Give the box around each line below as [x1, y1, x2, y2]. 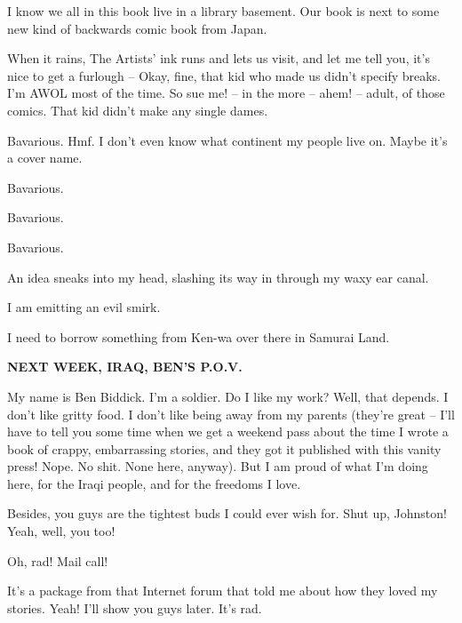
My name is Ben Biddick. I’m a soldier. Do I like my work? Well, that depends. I [7, 387, 449, 405]
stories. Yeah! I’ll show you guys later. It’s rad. [7, 598, 262, 617]
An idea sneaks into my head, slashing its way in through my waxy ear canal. [7, 268, 429, 286]
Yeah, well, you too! [7, 522, 115, 540]
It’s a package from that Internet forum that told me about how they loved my [7, 581, 438, 600]
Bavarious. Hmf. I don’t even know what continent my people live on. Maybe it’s [7, 131, 448, 149]
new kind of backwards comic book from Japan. [7, 19, 267, 37]
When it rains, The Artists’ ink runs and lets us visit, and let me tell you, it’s [7, 49, 430, 68]
